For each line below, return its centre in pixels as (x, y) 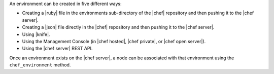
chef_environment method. (40, 65)
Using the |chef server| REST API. (57, 49)
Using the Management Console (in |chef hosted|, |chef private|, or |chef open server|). (114, 41)
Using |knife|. (36, 34)
